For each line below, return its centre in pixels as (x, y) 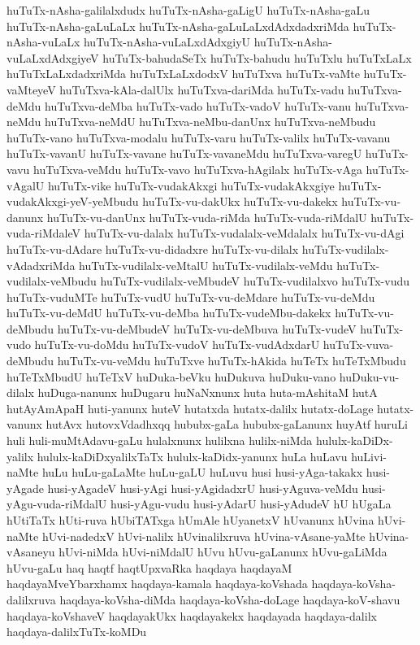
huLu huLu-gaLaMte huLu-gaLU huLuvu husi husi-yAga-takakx (202, 472)
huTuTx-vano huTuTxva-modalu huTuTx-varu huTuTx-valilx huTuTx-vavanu (199, 137)
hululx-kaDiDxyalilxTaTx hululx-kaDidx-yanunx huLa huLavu (192, 456)
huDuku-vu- (369, 376)
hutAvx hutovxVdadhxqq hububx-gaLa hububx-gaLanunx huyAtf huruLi (227, 424)
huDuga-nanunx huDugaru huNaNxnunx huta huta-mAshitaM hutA (208, 392)
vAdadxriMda (41, 265)
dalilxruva (31, 599)
